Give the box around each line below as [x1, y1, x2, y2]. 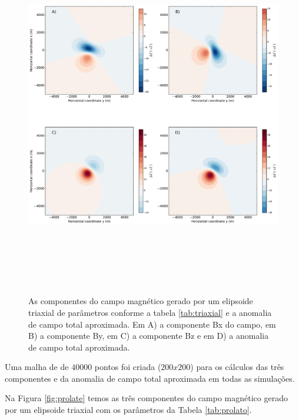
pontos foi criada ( [94, 361, 161, 373]
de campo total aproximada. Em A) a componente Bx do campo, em [28, 318, 276, 330]
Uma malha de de [5, 361, 69, 373]
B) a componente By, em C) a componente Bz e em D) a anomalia [28, 329, 269, 342]
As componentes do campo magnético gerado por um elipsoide [28, 295, 253, 307]
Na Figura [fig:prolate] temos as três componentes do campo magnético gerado [5, 392, 288, 404]
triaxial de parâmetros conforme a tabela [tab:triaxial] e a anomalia [28, 306, 272, 318]
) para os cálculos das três [190, 361, 284, 373]
